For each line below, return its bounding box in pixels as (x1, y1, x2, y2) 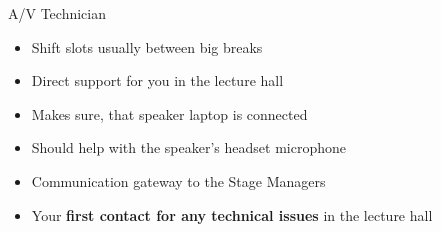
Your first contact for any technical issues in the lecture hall (31, 204, 433, 225)
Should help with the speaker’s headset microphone (31, 137, 346, 158)
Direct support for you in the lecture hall (31, 70, 284, 91)
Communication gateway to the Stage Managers (31, 170, 326, 191)
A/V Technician (8, 3, 106, 23)
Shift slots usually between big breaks (31, 36, 263, 57)
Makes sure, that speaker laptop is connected (31, 103, 308, 124)
